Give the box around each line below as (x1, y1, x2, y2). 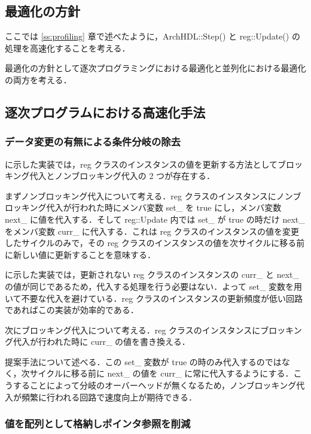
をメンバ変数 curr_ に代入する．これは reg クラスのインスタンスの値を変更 (5, 224, 299, 237)
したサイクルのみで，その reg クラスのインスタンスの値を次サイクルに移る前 (5, 236, 305, 249)
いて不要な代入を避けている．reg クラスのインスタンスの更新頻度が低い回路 (5, 292, 303, 304)
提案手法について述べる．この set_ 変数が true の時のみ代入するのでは (5, 355, 282, 368)
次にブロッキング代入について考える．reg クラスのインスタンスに (5, 323, 261, 336)
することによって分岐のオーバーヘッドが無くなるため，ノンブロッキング (13, 379, 297, 391)
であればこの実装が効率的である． (5, 304, 139, 316)
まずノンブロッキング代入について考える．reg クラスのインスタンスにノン (5, 189, 293, 202)
